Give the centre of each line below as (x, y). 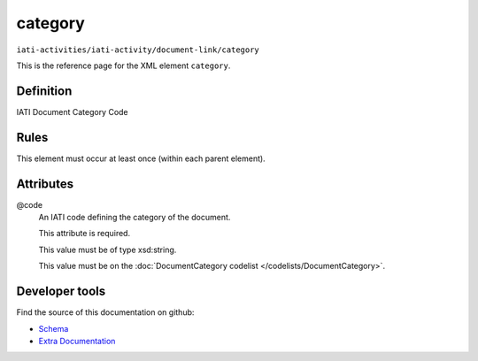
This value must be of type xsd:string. (108, 250)
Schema (54, 328)
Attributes (45, 184)
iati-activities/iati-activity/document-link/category (138, 50)
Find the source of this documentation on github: (105, 312)
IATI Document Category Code (72, 111)
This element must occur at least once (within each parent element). (141, 158)
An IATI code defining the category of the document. (135, 218)
